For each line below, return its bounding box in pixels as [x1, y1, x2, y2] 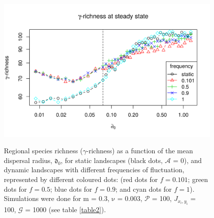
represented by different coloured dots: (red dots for [4, 174, 158, 184]
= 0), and [173, 155, 202, 165]
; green [188, 174, 208, 184]
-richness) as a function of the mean [86, 145, 193, 156]
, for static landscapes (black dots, [60, 155, 163, 165]
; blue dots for [50, 183, 92, 194]
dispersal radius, [4, 155, 53, 165]
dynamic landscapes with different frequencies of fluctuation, [4, 164, 184, 175]
